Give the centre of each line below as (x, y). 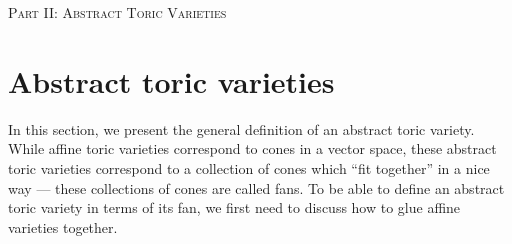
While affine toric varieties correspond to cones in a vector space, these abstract (252, 148)
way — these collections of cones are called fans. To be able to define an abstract (256, 187)
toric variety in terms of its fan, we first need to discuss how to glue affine (234, 207)
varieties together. (63, 226)
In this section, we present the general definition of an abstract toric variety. (241, 128)
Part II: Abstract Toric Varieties (117, 12)
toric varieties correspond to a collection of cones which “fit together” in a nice (249, 167)
